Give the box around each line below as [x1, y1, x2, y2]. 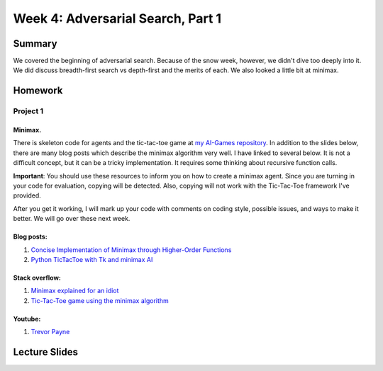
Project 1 [13, 106, 44, 116]
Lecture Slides [13, 346, 78, 358]
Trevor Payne [30, 328, 70, 336]
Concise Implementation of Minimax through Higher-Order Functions [30, 245, 232, 254]
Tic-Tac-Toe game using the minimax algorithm [30, 296, 170, 304]
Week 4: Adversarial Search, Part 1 [13, 11, 222, 26]
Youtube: [13, 314, 41, 323]
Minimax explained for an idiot [30, 287, 119, 295]
